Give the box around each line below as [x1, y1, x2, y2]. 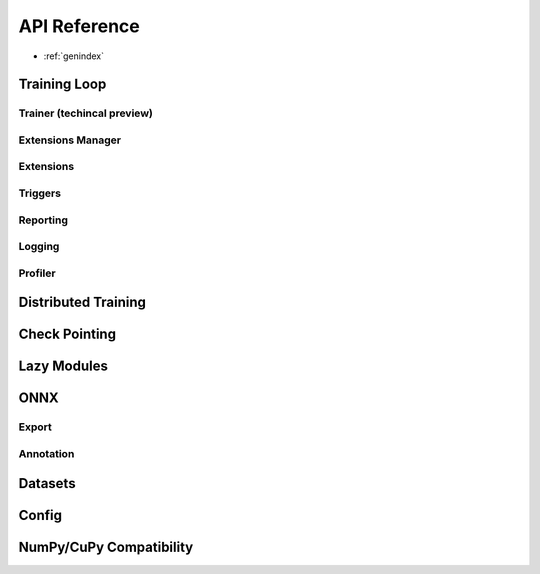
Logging [18, 240, 60, 254]
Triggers [18, 186, 62, 200]
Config [18, 506, 62, 524]
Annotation [18, 446, 75, 460]
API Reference [18, 15, 140, 37]
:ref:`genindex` [43, 50, 105, 62]
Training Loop [18, 76, 107, 93]
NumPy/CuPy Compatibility [18, 538, 194, 555]
